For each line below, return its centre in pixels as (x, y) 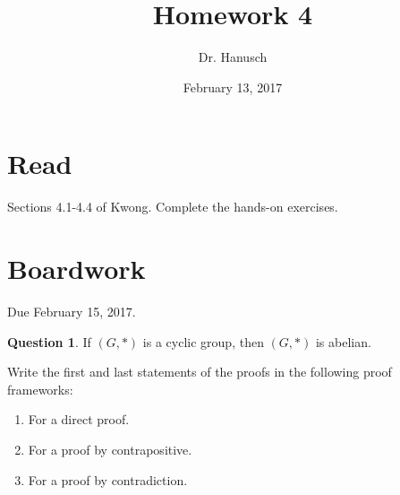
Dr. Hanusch (233, 57)
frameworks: (40, 389)
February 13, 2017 (233, 87)
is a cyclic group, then (203, 341)
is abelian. (343, 341)
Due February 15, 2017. (72, 311)
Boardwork (77, 269)
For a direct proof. (79, 419)
